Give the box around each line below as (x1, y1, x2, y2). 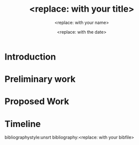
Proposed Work (4, 96, 69, 107)
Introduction (4, 51, 56, 62)
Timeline (4, 118, 41, 129)
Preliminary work (4, 74, 76, 85)
